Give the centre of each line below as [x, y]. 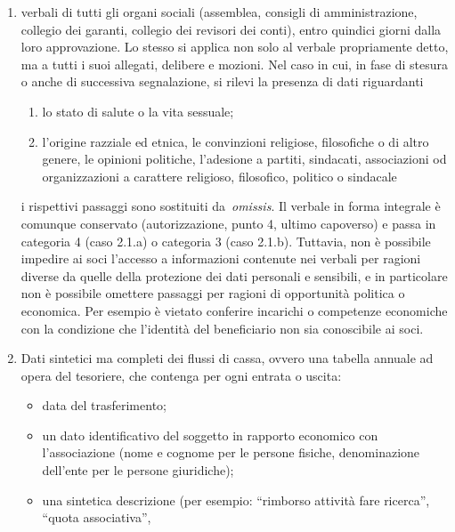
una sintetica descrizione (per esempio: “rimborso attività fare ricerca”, [236, 500]
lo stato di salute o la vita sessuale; [138, 111]
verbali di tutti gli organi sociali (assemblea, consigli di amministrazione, [219, 12]
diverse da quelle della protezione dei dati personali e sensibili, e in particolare [234, 275]
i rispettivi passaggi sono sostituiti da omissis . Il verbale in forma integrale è [231, 206]
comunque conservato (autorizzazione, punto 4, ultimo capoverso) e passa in [228, 223]
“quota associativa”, [97, 517]
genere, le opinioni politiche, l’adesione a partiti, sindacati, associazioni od [244, 159]
